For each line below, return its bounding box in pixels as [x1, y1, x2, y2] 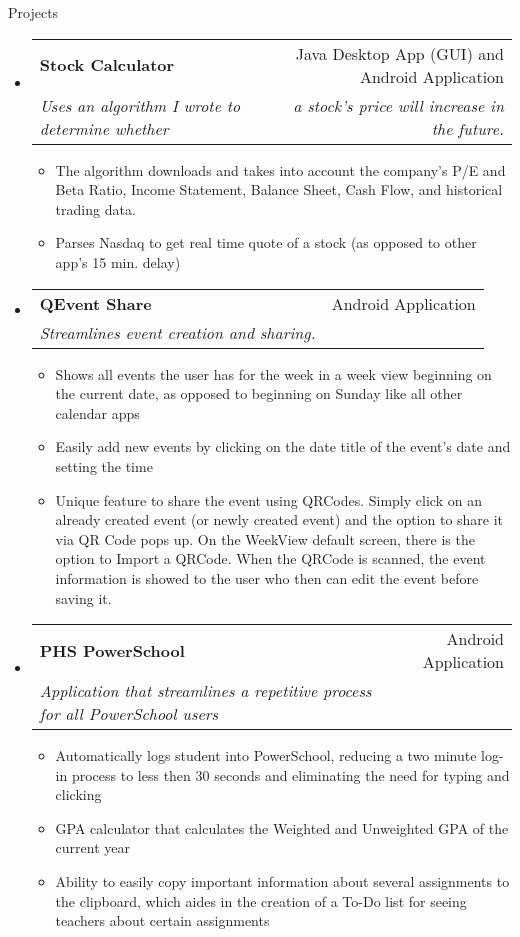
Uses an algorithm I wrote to [39, 93, 241, 117]
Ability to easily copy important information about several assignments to [55, 871, 510, 892]
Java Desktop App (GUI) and [295, 41, 504, 65]
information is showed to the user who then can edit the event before [55, 567, 479, 588]
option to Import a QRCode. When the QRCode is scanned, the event [55, 548, 486, 569]
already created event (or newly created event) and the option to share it [55, 509, 504, 530]
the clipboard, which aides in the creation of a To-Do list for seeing [55, 890, 467, 911]
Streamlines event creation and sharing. [39, 320, 316, 344]
